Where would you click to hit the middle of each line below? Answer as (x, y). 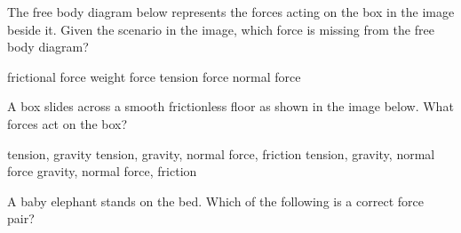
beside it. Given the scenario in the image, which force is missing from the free (221, 29)
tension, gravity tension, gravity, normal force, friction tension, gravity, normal (221, 153)
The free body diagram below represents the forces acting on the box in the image (231, 12)
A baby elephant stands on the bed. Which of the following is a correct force (215, 201)
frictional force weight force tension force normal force (154, 76)
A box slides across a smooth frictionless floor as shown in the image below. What (230, 106)
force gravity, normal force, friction (102, 171)
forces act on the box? (68, 123)
